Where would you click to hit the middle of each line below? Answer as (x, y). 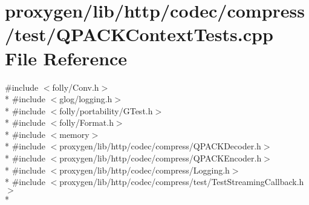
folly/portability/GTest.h (106, 110)
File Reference (66, 58)
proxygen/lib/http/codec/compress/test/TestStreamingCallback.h (182, 182)
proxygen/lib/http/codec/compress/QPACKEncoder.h (161, 158)
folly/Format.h (86, 122)
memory (74, 134)
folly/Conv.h (76, 87)
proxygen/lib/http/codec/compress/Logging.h (145, 170)
